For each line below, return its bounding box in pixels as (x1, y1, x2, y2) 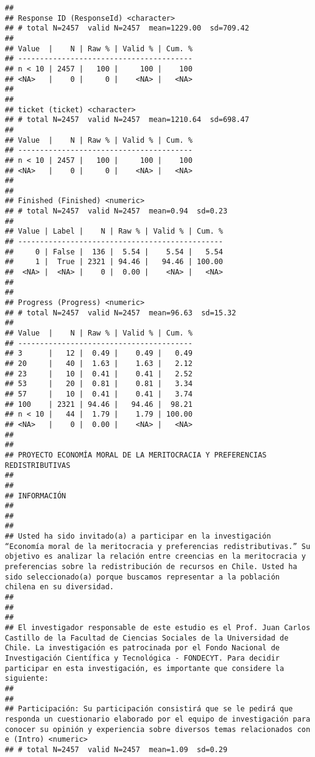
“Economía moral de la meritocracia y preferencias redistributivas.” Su (5, 542, 311, 551)
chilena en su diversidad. (5, 583, 114, 592)
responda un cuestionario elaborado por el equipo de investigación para (5, 714, 311, 723)
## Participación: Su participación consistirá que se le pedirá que (5, 705, 293, 714)
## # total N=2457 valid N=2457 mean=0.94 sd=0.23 (5, 207, 228, 216)
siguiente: (5, 674, 49, 683)
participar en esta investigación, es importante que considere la (5, 664, 285, 673)
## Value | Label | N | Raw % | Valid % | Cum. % (5, 227, 223, 236)
